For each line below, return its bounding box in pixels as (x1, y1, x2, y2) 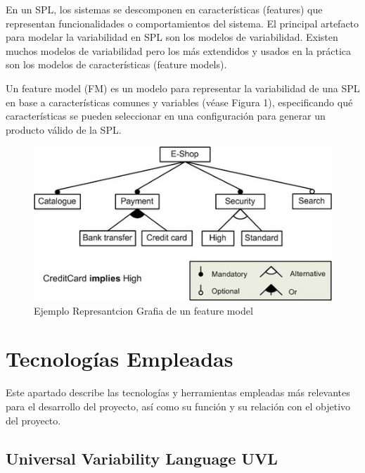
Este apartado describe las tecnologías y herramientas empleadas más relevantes (6, 385, 350, 400)
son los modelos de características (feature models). (6, 57, 227, 72)
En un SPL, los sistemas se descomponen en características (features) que (6, 2, 323, 16)
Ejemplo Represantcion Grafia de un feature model (34, 303, 253, 317)
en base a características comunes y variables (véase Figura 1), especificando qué (6, 94, 353, 109)
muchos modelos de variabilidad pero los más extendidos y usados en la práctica (6, 43, 352, 58)
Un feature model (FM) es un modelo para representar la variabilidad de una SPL (6, 80, 360, 95)
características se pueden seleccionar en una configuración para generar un (6, 108, 326, 123)
